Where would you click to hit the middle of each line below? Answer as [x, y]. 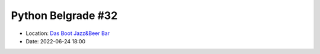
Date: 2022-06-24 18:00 [56, 41]
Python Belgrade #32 [64, 15]
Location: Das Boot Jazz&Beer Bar [68, 33]
